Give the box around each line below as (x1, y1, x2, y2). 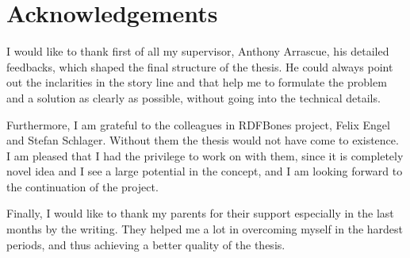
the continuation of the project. (6, 178, 159, 194)
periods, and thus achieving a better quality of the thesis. (6, 236, 285, 252)
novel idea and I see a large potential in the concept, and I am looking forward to (6, 163, 403, 179)
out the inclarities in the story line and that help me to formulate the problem (6, 74, 387, 90)
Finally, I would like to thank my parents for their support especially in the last (6, 205, 394, 221)
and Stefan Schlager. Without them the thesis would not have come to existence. (6, 132, 399, 148)
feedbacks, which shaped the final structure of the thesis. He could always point (6, 58, 393, 75)
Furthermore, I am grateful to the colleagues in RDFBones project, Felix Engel (6, 116, 390, 133)
